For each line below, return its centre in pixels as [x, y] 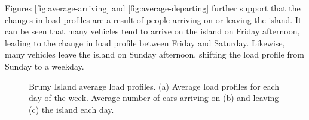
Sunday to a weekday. [45, 66]
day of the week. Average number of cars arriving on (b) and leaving [154, 98]
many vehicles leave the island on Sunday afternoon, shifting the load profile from [154, 54]
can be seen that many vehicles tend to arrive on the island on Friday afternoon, [152, 31]
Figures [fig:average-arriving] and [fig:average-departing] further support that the [153, 8]
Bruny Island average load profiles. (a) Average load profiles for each [154, 86]
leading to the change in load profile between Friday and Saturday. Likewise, [145, 42]
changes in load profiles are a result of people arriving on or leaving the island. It [153, 19]
